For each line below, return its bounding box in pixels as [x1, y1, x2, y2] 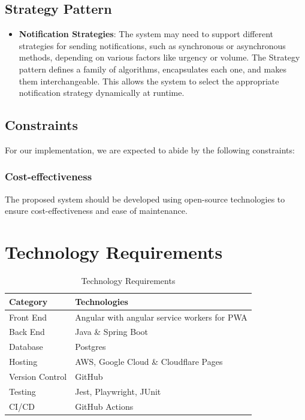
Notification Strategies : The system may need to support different [19, 28, 274, 40]
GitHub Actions [75, 400, 134, 412]
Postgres [75, 340, 106, 353]
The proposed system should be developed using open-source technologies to [5, 192, 285, 205]
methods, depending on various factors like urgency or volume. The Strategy [19, 51, 300, 64]
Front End [9, 310, 47, 323]
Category [9, 295, 48, 307]
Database [9, 340, 43, 353]
